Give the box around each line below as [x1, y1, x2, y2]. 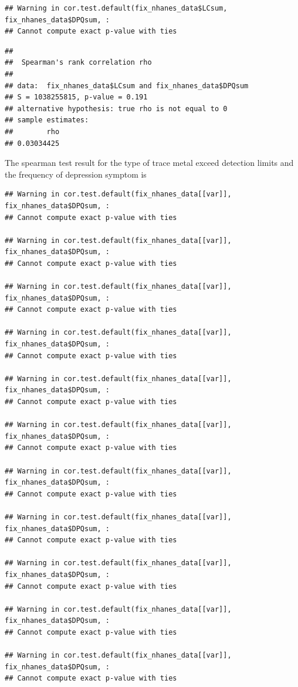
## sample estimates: [5, 116, 89, 125]
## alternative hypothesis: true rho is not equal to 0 [5, 104, 228, 113]
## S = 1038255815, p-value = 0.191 [5, 93, 148, 102]
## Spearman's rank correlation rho [5, 58, 152, 67]
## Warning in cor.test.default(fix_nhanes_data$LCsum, [5, 4, 228, 12]
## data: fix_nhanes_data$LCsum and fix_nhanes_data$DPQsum [5, 81, 249, 90]
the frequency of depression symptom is [5, 168, 147, 180]
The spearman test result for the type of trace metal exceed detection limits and [5, 156, 294, 169]
